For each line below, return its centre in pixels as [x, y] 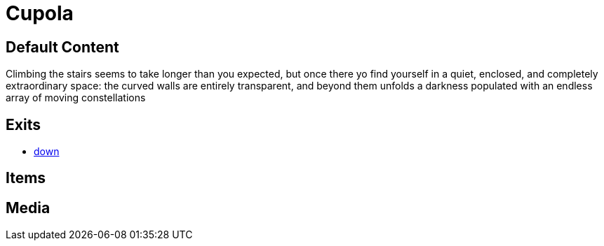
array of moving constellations [76, 98]
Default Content [62, 47]
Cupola [40, 13]
